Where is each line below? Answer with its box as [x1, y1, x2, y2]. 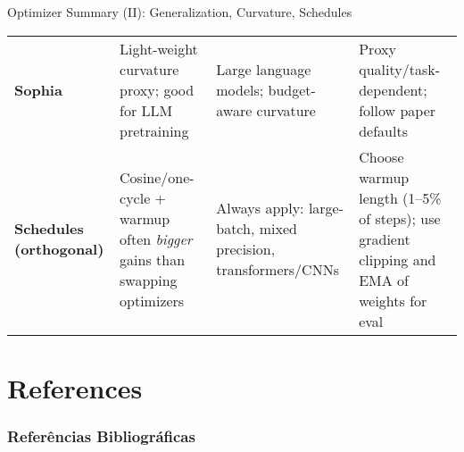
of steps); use [359, 207, 441, 229]
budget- [268, 79, 316, 100]
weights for [359, 289, 427, 311]
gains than [120, 248, 186, 270]
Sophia [14, 79, 62, 100]
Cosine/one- [120, 166, 195, 188]
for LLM [120, 99, 173, 121]
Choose [359, 146, 404, 167]
